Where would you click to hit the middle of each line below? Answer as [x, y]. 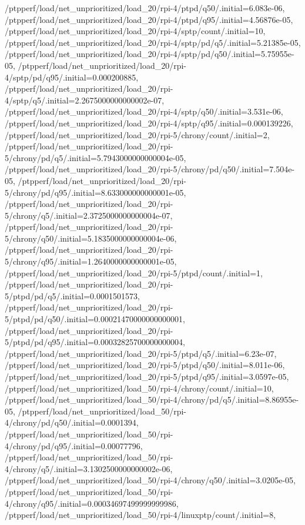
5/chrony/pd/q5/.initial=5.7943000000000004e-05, [95, 157]
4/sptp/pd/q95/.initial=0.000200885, [72, 77]
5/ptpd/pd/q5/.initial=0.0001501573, [72, 295]
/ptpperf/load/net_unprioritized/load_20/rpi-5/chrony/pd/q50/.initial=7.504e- [150, 169]
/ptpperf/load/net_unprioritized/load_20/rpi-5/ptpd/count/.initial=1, [134, 272]
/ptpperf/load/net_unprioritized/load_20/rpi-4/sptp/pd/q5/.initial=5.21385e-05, [153, 42]
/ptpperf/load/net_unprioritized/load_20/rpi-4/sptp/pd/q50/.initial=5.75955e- [150, 54]
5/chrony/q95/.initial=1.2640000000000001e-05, [91, 261]
